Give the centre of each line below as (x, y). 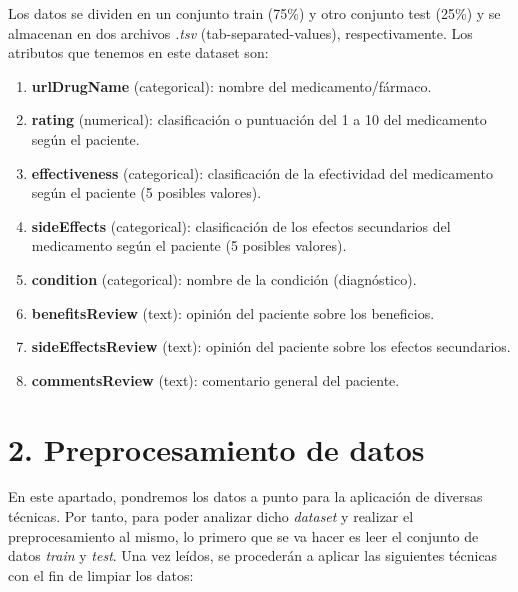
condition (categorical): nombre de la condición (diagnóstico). (224, 278)
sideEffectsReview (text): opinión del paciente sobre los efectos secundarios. (271, 346)
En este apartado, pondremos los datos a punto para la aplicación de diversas (245, 496)
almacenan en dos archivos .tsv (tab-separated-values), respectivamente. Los (240, 32)
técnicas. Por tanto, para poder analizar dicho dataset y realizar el (211, 516)
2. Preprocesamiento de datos (216, 448)
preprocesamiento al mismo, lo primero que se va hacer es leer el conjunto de (243, 535)
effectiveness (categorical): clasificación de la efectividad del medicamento (262, 172)
